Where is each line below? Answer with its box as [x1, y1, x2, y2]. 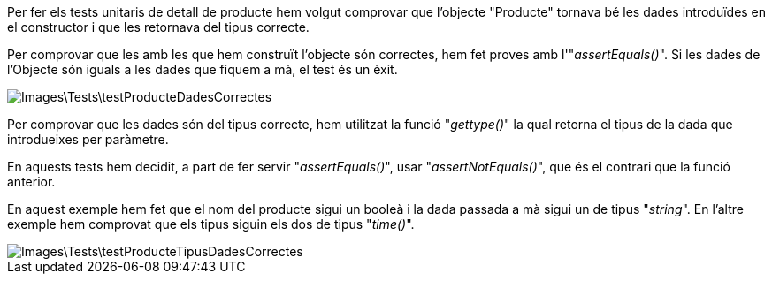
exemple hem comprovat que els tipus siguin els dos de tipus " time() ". [7, 216, 415, 232]
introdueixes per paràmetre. [7, 132, 169, 147]
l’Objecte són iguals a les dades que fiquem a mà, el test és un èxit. [7, 62, 398, 77]
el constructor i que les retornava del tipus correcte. [7, 19, 310, 34]
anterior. [7, 174, 56, 189]
